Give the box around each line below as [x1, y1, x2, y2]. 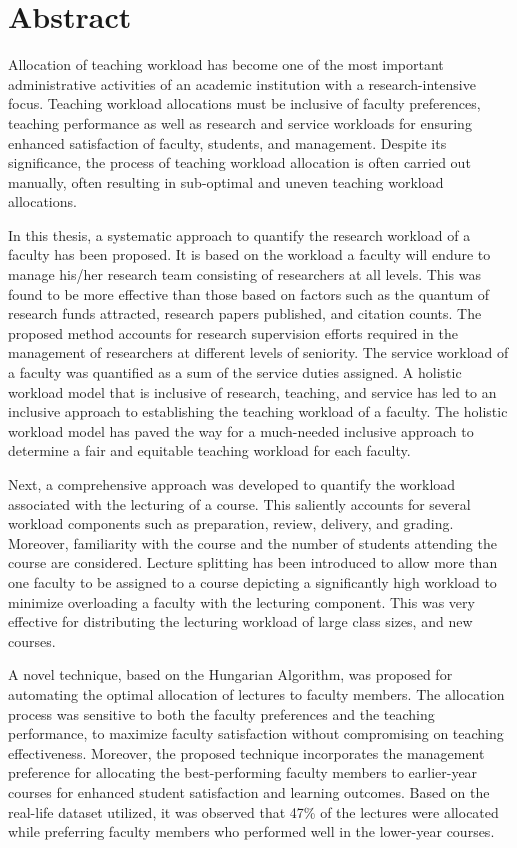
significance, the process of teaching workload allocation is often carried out [8, 152, 471, 173]
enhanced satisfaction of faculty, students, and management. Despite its [8, 132, 447, 153]
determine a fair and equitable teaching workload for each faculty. [8, 440, 411, 461]
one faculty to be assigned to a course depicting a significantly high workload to [8, 571, 497, 592]
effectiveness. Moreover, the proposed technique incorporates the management [8, 742, 485, 763]
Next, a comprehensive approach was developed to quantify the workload [8, 474, 456, 494]
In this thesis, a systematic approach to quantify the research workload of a [8, 224, 471, 245]
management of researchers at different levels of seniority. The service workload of [8, 342, 509, 363]
